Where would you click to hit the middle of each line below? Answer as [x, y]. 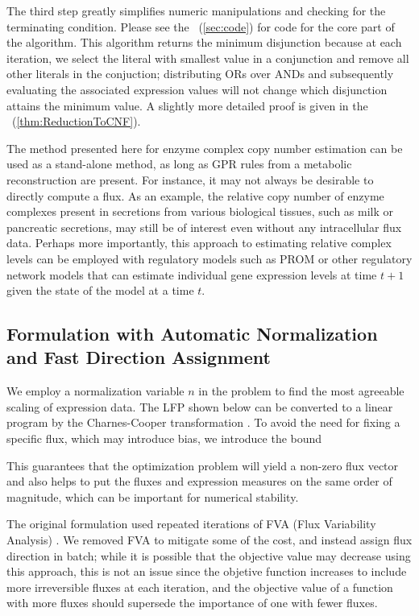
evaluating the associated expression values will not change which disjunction [197, 89]
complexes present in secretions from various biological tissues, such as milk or [200, 211]
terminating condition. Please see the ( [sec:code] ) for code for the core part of [201, 26]
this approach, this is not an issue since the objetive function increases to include [207, 571]
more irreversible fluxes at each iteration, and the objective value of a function [200, 587]
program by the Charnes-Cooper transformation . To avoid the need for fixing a [203, 422]
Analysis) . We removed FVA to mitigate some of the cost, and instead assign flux [209, 540]
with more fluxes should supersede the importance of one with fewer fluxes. [192, 603]
